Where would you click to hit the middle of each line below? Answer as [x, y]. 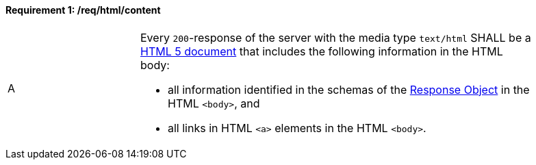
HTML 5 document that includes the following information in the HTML [322, 51]
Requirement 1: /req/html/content [83, 10]
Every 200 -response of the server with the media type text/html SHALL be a [336, 37]
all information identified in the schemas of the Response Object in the [349, 89]
